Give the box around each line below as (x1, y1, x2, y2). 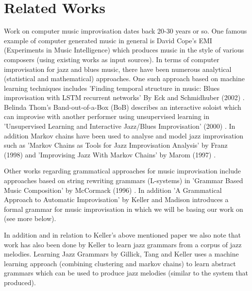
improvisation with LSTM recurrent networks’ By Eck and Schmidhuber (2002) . (4, 92, 245, 103)
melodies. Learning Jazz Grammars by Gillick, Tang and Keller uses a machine (4, 249, 239, 259)
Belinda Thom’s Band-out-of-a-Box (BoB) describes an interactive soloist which (4, 102, 241, 112)
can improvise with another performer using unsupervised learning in (4, 111, 209, 121)
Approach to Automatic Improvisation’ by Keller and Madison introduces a (4, 194, 229, 205)
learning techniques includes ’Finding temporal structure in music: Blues (4, 83, 220, 93)
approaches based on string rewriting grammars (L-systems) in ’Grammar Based (4, 175, 243, 186)
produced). (4, 277, 36, 287)
